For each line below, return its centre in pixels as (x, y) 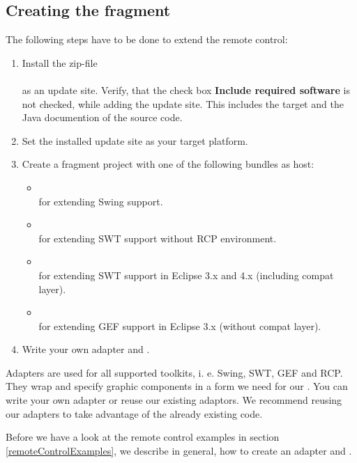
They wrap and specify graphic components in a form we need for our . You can (177, 386)
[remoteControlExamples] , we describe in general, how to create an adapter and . (179, 450)
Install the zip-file (60, 62)
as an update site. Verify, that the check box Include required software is (186, 89)
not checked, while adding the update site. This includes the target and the (183, 103)
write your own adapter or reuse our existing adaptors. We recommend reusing (174, 400)
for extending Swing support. (101, 201)
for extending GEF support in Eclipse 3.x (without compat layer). (180, 325)
